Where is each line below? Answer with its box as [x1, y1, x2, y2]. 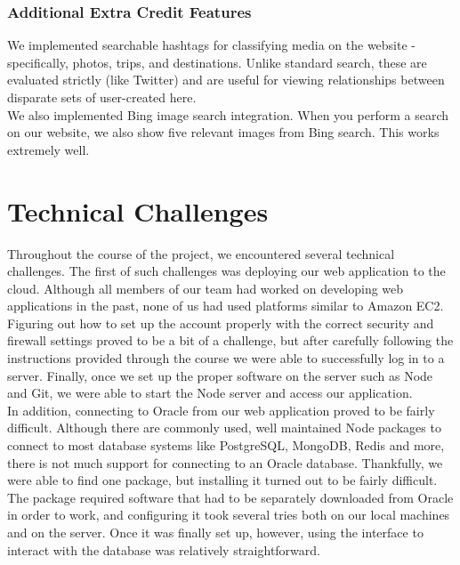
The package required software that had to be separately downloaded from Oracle [7, 488, 454, 506]
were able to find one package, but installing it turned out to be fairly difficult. [7, 471, 438, 489]
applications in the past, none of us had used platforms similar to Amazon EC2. [7, 296, 444, 315]
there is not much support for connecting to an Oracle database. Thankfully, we [7, 453, 443, 472]
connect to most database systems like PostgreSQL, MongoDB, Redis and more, [7, 436, 445, 455]
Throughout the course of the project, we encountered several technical [7, 244, 395, 262]
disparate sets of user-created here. [7, 88, 197, 106]
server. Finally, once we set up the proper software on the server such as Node [7, 366, 433, 384]
